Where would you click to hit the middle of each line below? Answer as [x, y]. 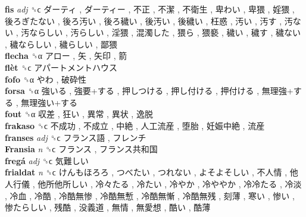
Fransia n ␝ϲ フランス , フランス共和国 [81, 149]
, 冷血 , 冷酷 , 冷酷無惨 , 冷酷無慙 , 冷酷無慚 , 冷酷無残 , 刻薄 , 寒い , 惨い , [150, 195]
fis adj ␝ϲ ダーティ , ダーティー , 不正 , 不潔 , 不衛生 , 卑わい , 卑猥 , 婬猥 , [150, 9]
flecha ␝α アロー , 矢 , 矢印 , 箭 [66, 56]
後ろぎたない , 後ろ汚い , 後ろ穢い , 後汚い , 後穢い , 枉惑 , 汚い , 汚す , [143, 21]
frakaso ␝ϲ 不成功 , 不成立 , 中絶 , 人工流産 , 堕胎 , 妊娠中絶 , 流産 [135, 125]
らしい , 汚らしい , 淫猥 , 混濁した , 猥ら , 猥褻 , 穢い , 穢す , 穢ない [169, 32]
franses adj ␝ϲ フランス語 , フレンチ [76, 137]
